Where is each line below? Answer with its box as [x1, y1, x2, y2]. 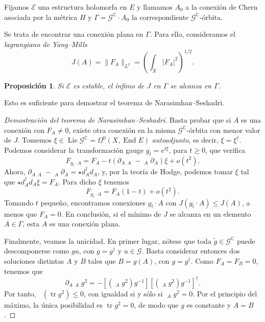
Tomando [4, 197, 34, 208]
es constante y [186, 299, 231, 310]
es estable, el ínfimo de [73, 80, 144, 90]
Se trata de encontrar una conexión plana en [4, 29, 143, 39]
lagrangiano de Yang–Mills [4, 38, 87, 49]
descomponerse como [4, 245, 69, 256]
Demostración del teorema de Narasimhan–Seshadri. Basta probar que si [4, 114, 231, 125]
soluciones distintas [4, 256, 64, 266]
